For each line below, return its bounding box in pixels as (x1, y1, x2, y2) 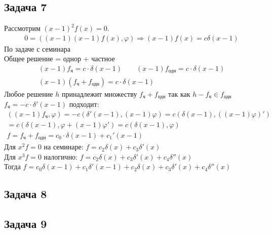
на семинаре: (44, 141, 84, 152)
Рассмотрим (4, 23, 41, 33)
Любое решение (4, 88, 53, 99)
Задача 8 (4, 186, 47, 202)
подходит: (69, 98, 99, 109)
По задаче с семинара (4, 43, 70, 54)
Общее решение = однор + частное (4, 53, 115, 64)
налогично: (44, 151, 78, 162)
